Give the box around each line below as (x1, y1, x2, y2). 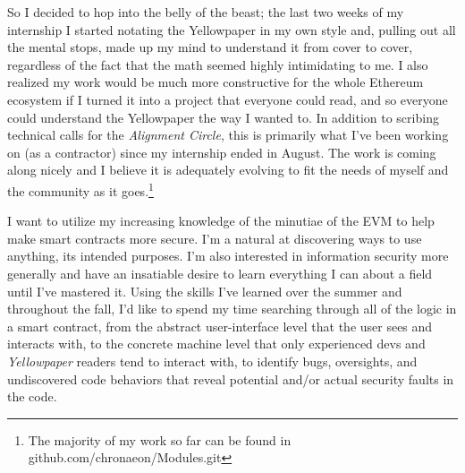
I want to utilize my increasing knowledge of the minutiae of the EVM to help (7, 211, 435, 230)
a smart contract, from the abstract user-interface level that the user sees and (7, 316, 433, 335)
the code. (7, 387, 57, 406)
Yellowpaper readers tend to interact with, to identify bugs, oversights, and (7, 351, 418, 370)
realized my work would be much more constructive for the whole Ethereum (7, 73, 424, 91)
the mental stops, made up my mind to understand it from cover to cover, (7, 38, 413, 56)
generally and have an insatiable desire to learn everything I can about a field (7, 263, 433, 282)
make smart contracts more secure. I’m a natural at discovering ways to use (7, 228, 422, 247)
